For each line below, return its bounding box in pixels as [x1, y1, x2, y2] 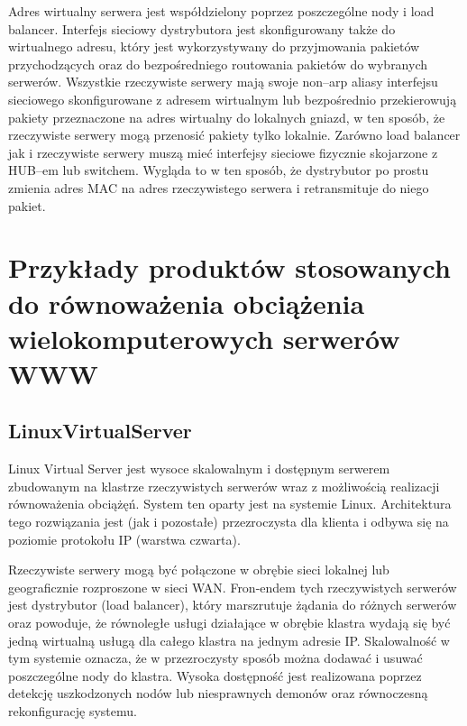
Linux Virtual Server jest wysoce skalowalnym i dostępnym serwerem [8, 459, 390, 478]
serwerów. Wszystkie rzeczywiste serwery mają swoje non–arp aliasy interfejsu [8, 72, 438, 91]
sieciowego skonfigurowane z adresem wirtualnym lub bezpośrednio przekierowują [8, 89, 457, 108]
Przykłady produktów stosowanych [8, 249, 451, 286]
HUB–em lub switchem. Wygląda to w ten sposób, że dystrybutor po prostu [8, 161, 429, 179]
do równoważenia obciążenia [8, 284, 365, 321]
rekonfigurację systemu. [8, 701, 137, 720]
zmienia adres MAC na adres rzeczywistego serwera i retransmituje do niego [8, 178, 429, 197]
